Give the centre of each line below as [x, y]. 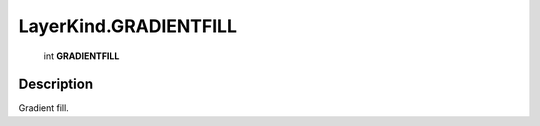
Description [56, 84]
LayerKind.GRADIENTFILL [128, 26]
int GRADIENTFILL [81, 56]
